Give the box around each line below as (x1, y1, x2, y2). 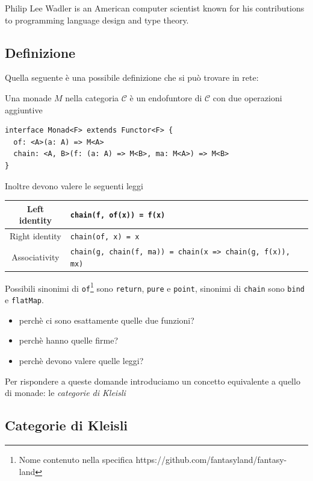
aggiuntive (5, 103, 43, 116)
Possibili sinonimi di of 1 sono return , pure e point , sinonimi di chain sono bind (5, 280, 305, 294)
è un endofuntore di (129, 91, 202, 104)
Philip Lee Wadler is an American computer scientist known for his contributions (5, 2, 305, 14)
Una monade (5, 91, 52, 104)
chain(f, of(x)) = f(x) (70, 211, 166, 220)
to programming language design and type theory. (5, 13, 189, 26)
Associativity (11, 250, 60, 263)
